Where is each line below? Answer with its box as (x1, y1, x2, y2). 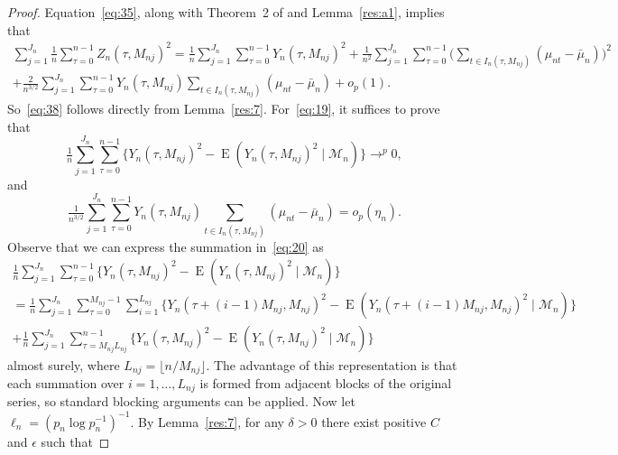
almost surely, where (7, 355, 120, 374)
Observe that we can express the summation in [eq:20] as (7, 237, 324, 255)
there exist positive (321, 412, 427, 431)
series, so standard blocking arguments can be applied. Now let (7, 392, 355, 411)
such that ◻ (41, 432, 110, 450)
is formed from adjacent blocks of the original (199, 373, 452, 392)
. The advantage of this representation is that (206, 355, 457, 374)
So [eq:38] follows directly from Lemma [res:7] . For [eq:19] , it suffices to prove (7, 98, 440, 117)
